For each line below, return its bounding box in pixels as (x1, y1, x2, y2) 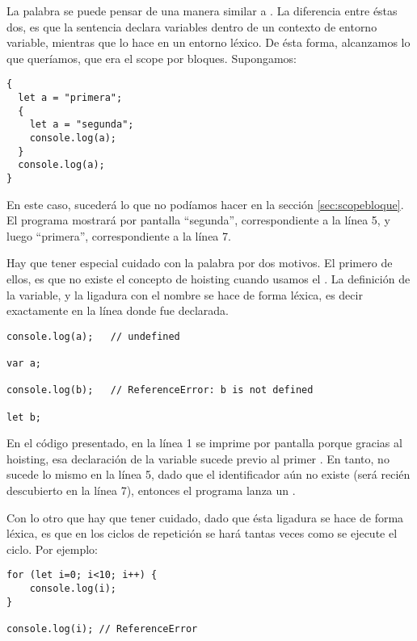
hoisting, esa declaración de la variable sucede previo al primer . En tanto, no (6, 450, 390, 467)
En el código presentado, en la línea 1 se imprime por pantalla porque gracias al (6, 434, 402, 451)
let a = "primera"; (18, 91, 123, 103)
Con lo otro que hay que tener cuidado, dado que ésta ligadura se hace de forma (6, 509, 404, 526)
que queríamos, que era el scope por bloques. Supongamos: (6, 49, 297, 66)
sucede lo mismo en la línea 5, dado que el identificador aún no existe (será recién (6, 466, 411, 483)
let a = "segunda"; (29, 119, 134, 131)
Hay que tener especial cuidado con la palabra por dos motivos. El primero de (6, 254, 393, 271)
